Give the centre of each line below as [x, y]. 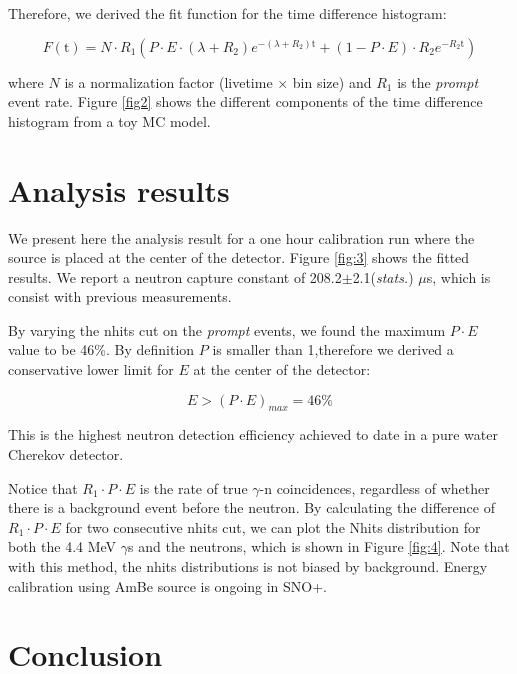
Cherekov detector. [66, 454]
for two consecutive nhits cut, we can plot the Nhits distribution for [273, 526]
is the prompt [438, 81]
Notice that [43, 487]
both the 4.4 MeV [62, 546]
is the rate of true [193, 487]
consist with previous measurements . [120, 296]
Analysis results [119, 189]
